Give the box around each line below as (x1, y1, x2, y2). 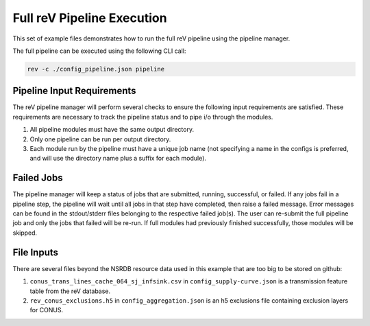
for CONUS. (29, 306, 64, 314)
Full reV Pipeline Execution (12, 10, 167, 25)
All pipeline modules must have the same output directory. (29, 126, 195, 134)
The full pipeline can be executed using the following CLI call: (12, 47, 186, 55)
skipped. (12, 229, 38, 237)
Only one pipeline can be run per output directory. (29, 135, 171, 143)
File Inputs (12, 246, 58, 258)
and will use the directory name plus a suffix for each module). (29, 154, 207, 163)
